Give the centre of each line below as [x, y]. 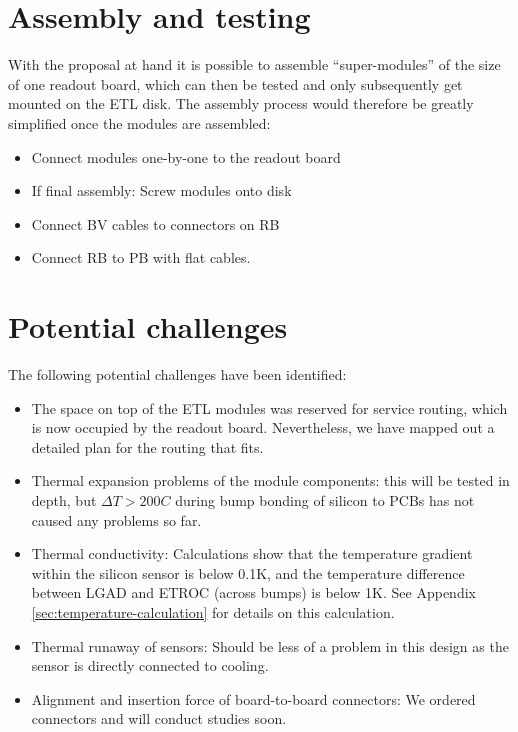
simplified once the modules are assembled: [139, 122]
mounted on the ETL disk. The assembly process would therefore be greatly [241, 103]
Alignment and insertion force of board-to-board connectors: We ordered [253, 698]
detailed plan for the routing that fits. [147, 446]
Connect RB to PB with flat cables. [141, 257]
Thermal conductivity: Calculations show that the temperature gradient [252, 553]
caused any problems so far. [116, 519]
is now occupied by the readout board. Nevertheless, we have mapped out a [263, 427]
